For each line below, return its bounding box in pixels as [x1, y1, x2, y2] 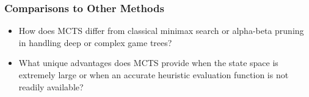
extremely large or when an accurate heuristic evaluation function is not [18, 69, 289, 81]
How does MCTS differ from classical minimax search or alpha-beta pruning [18, 24, 304, 37]
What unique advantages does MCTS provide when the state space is [18, 56, 278, 69]
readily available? [18, 80, 84, 93]
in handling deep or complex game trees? [18, 36, 172, 48]
